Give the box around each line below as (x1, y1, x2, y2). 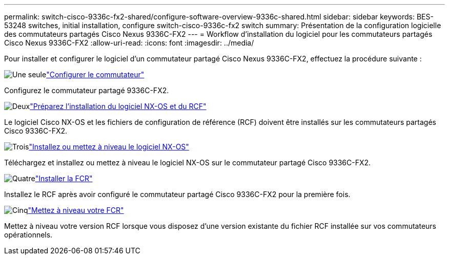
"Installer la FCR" (35, 174, 93, 183)
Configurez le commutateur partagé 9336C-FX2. (4, 86, 169, 95)
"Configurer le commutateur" (46, 70, 145, 79)
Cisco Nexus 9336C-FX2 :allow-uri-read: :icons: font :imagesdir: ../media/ (4, 38, 254, 47)
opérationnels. (4, 230, 53, 239)
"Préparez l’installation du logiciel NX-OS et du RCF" (30, 102, 207, 111)
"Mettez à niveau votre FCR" (28, 206, 124, 214)
